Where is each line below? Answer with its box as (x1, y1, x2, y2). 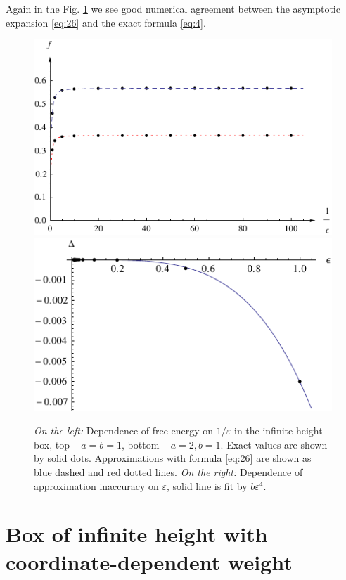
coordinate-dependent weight (6, 547, 293, 576)
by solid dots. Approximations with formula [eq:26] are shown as (34, 451, 312, 465)
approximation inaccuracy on (34, 478, 159, 493)
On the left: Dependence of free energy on (34, 423, 214, 438)
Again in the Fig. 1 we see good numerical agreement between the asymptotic (6, 1, 340, 15)
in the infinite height (233, 423, 323, 438)
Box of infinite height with (6, 520, 268, 548)
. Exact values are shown (220, 437, 328, 451)
